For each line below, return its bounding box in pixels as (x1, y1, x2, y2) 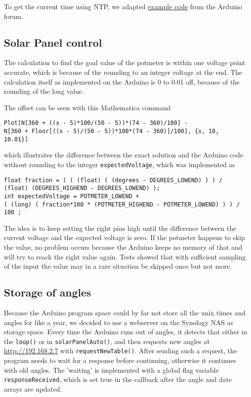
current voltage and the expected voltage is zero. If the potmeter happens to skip (4, 232, 245, 242)
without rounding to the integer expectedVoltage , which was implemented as (4, 159, 235, 169)
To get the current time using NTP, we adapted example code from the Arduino (4, 1, 242, 11)
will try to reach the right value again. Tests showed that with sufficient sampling (4, 251, 246, 261)
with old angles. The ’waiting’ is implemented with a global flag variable (4, 364, 219, 375)
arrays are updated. (4, 383, 62, 394)
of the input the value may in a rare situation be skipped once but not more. (4, 261, 232, 271)
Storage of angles (4, 285, 91, 300)
